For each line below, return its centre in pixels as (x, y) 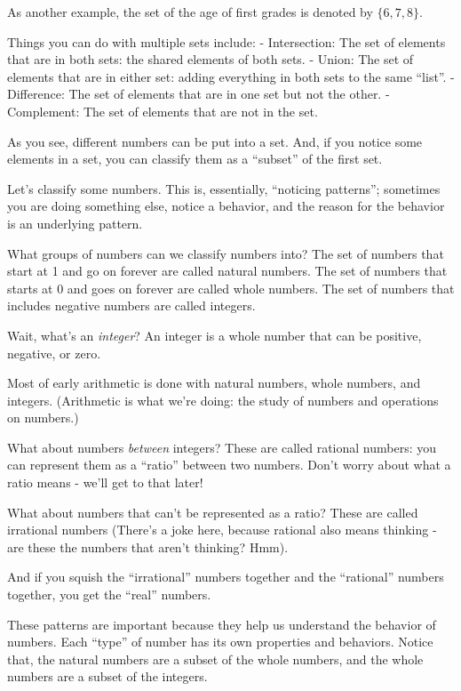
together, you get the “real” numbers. (109, 595)
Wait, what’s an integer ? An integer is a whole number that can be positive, (215, 335)
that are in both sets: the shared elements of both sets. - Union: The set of (211, 59)
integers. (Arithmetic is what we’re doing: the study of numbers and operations (223, 400)
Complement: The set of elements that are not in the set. (163, 111)
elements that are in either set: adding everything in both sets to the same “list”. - (231, 76)
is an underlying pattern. (75, 223)
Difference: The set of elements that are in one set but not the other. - (199, 94)
